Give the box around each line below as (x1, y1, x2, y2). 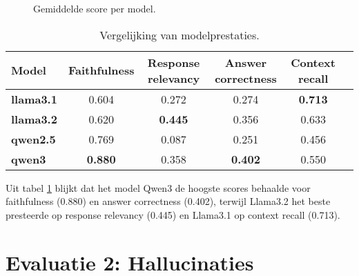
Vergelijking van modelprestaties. (99, 26, 260, 43)
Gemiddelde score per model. (33, 1, 156, 15)
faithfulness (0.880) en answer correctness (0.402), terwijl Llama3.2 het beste (6, 194, 331, 208)
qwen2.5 (11, 130, 56, 147)
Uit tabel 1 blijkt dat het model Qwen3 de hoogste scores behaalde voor (6, 180, 311, 195)
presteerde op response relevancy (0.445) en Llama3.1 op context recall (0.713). (6, 207, 340, 221)
